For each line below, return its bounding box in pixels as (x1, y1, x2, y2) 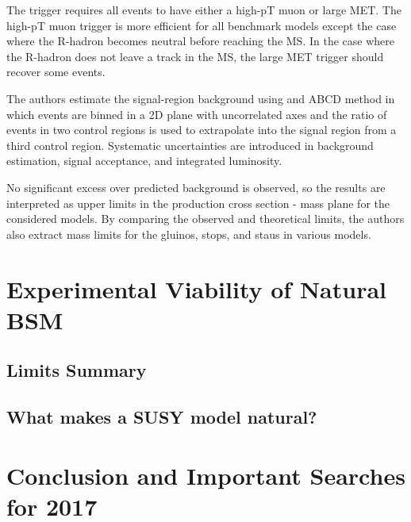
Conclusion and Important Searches (6, 459, 405, 491)
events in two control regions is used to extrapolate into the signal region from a (6, 121, 397, 138)
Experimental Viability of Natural (6, 272, 387, 305)
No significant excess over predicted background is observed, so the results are (6, 178, 386, 195)
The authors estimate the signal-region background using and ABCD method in (6, 90, 395, 106)
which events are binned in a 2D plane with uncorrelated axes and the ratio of (6, 106, 387, 122)
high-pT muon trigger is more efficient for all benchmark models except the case (6, 17, 397, 33)
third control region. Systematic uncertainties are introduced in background (6, 136, 374, 153)
